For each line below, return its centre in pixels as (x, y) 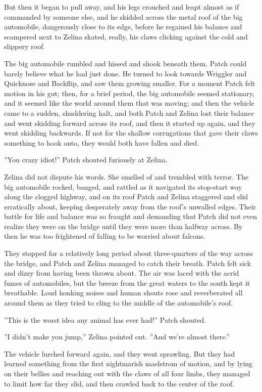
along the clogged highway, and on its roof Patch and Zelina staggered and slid (126, 197)
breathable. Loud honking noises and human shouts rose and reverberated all (123, 293)
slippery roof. (25, 46)
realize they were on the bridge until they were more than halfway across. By (123, 226)
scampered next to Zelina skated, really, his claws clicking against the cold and (126, 36)
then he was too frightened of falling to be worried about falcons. (105, 236)
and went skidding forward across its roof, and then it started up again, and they (130, 123)
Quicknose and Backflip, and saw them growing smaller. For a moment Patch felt (130, 83)
